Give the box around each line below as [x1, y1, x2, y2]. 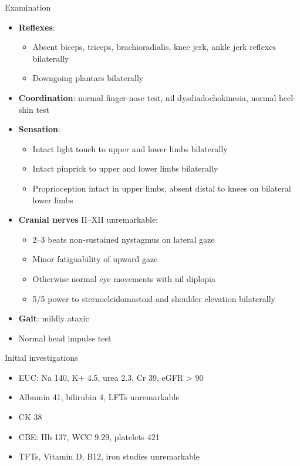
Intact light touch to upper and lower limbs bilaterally [32, 142, 228, 155]
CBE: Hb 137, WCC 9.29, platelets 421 [18, 430, 160, 442]
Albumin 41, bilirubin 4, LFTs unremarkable [18, 391, 180, 403]
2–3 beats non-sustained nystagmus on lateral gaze [32, 233, 215, 245]
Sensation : [18, 123, 60, 135]
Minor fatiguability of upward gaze [32, 253, 158, 265]
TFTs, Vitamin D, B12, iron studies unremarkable [18, 450, 200, 462]
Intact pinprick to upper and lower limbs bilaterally [32, 162, 218, 175]
